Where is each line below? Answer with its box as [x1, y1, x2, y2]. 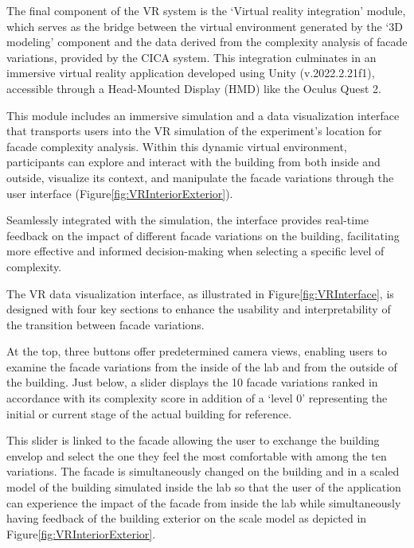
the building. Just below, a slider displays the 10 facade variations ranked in [6, 374, 378, 391]
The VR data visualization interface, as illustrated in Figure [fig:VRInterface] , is [6, 285, 394, 301]
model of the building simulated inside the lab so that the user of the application [6, 479, 401, 496]
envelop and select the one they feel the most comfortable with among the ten [6, 447, 387, 464]
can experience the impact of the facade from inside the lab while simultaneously [6, 494, 401, 511]
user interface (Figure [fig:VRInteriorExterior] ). [6, 185, 233, 201]
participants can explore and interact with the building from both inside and [6, 154, 381, 170]
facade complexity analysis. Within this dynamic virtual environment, [6, 138, 347, 154]
